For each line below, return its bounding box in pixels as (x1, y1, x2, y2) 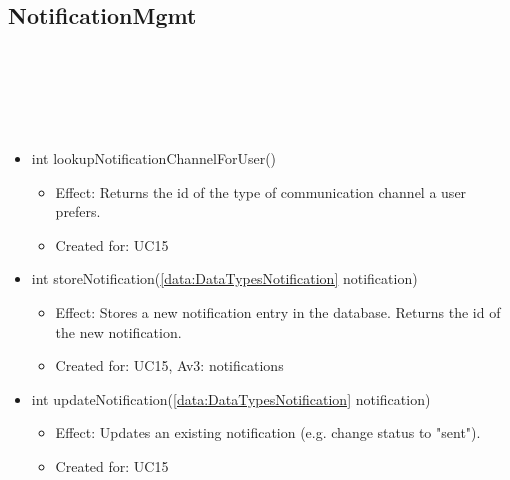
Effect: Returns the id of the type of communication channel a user (55, 181, 467, 202)
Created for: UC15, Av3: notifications (55, 355, 284, 376)
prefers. (55, 201, 101, 222)
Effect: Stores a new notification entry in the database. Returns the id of (55, 301, 501, 322)
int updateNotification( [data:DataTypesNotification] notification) (31, 388, 431, 409)
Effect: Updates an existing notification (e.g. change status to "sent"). (55, 422, 481, 443)
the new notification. (55, 321, 182, 342)
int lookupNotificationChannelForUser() (31, 147, 277, 168)
